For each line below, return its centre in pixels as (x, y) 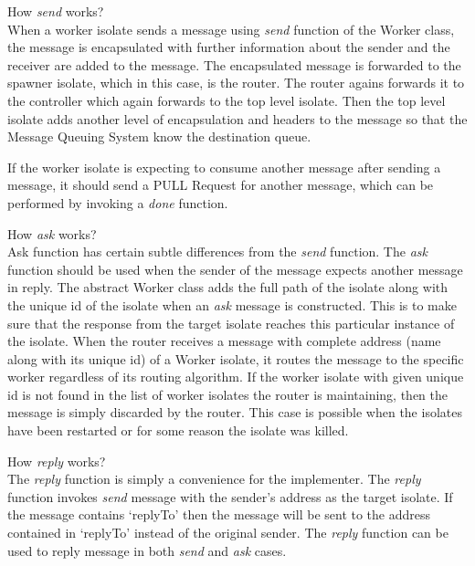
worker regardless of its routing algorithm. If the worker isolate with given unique (236, 377)
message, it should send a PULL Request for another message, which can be (221, 185)
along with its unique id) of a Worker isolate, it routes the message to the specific (236, 358)
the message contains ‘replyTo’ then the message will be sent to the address (219, 514)
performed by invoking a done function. (118, 202)
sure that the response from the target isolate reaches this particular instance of (231, 323)
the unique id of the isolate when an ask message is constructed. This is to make (232, 304)
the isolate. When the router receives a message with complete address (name (224, 341)
